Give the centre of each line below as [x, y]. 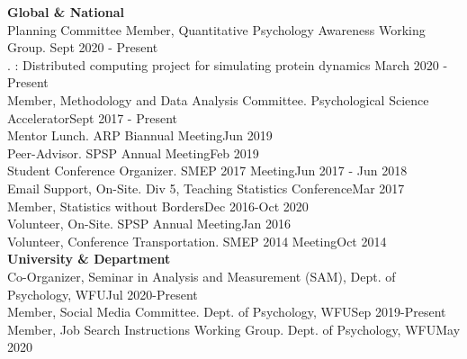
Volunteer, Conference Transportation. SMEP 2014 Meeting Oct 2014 [197, 241]
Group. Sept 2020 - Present [83, 47]
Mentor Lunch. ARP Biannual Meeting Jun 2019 [140, 135]
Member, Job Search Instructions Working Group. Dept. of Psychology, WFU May [234, 329]
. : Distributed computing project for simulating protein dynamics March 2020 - [228, 64]
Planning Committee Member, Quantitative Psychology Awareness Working [216, 29]
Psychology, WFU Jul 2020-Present [103, 294]
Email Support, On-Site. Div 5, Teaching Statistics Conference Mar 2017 [206, 188]
